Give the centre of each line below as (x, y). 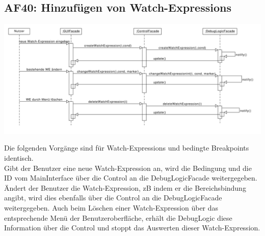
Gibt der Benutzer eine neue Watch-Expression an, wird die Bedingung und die (128, 168)
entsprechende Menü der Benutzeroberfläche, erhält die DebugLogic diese (118, 217)
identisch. (19, 157)
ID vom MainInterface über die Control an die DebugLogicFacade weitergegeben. (131, 178)
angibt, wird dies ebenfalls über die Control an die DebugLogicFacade (113, 198)
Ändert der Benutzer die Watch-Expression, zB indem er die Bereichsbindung (125, 187)
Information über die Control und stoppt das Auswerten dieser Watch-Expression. (132, 228)
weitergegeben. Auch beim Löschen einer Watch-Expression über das (111, 207)
